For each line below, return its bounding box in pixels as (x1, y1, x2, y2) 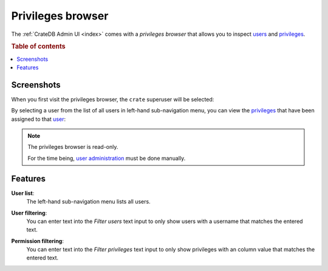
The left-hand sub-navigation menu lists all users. (26, 198, 151, 205)
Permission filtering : (11, 237, 64, 244)
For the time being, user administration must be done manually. (27, 154, 186, 162)
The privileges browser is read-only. (27, 143, 118, 151)
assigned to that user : (11, 115, 66, 123)
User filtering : (11, 209, 47, 216)
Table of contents (11, 43, 66, 51)
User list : (11, 189, 35, 197)
